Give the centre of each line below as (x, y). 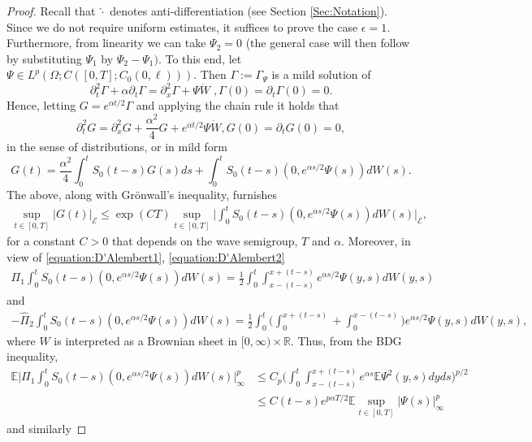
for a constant (41, 241)
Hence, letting (41, 105)
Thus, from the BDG (350, 340)
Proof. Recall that (51, 11)
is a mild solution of (321, 74)
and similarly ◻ (47, 428)
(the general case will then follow (328, 43)
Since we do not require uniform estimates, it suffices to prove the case (182, 26)
